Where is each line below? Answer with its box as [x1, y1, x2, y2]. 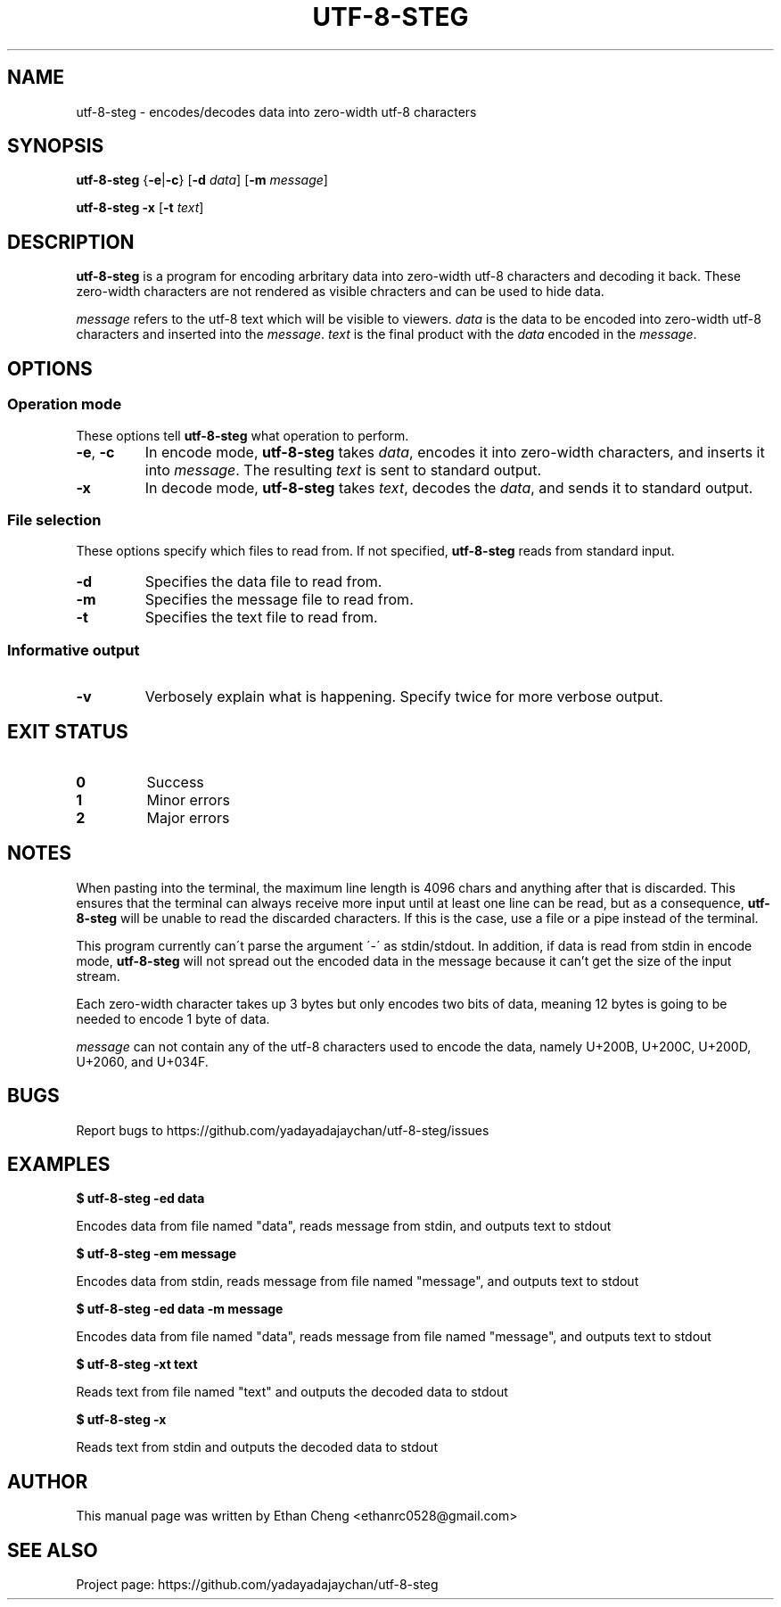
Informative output [7, 640, 140, 659]
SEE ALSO [7, 1538, 98, 1562]
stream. [76, 968, 120, 984]
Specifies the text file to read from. [144, 608, 378, 627]
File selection [7, 510, 102, 529]
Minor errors [146, 790, 230, 809]
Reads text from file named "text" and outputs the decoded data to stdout [76, 1384, 508, 1400]
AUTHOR [7, 1470, 88, 1493]
